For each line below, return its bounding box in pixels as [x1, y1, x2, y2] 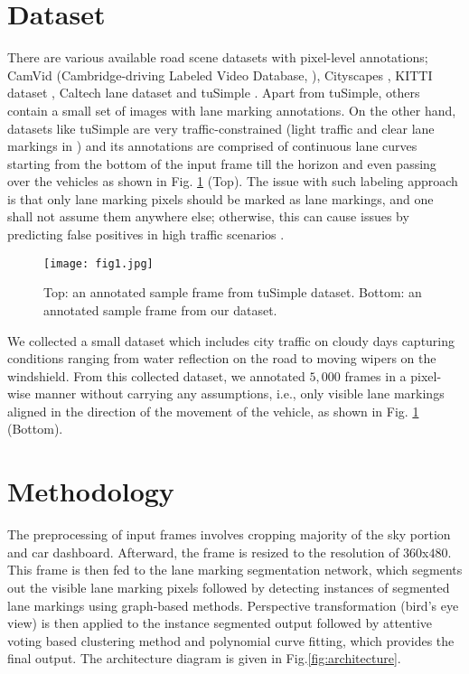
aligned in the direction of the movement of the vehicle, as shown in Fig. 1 [7, 401, 419, 420]
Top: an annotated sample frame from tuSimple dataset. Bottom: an [43, 283, 422, 302]
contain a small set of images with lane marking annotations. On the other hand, [7, 100, 456, 119]
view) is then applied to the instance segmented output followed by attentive [7, 613, 432, 632]
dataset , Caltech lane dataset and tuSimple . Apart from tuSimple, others [7, 83, 420, 102]
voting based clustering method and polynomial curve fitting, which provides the [7, 631, 455, 650]
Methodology [7, 473, 174, 510]
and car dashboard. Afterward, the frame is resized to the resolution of [7, 542, 399, 561]
